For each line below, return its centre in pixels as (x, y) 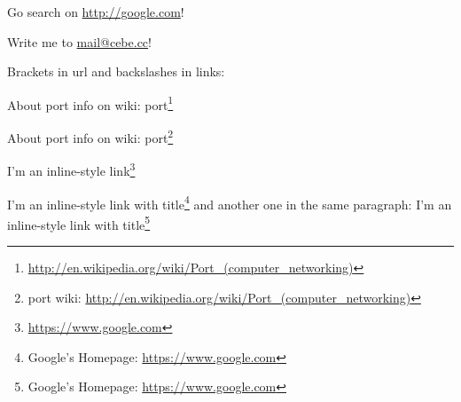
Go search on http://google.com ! (96, 12)
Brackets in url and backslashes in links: (116, 71)
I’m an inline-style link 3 (71, 169)
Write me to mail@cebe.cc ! (79, 41)
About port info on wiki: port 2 (90, 136)
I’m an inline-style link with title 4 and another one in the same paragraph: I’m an (230, 202)
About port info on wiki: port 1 (90, 103)
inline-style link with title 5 (79, 223)
